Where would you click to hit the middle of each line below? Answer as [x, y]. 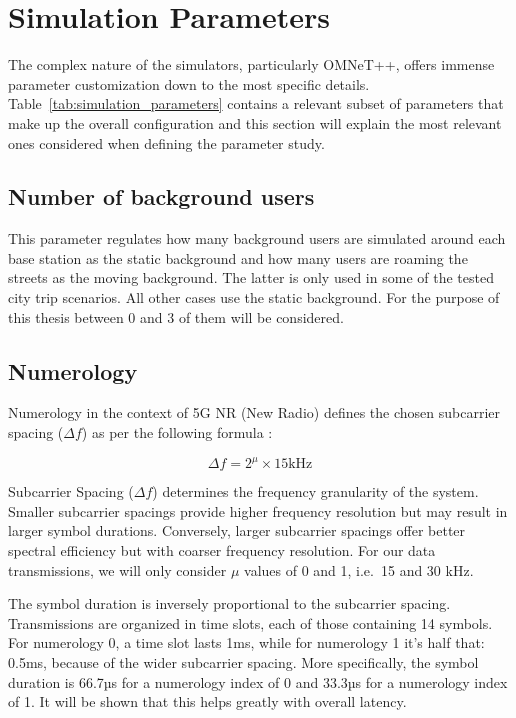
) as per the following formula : [177, 432]
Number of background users [161, 196]
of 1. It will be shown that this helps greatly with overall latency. [207, 701]
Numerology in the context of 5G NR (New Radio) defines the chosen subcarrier [254, 412]
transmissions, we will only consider [117, 569]
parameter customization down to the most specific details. [189, 83]
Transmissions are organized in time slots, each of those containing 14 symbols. [250, 622]
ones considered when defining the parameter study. [166, 142]
